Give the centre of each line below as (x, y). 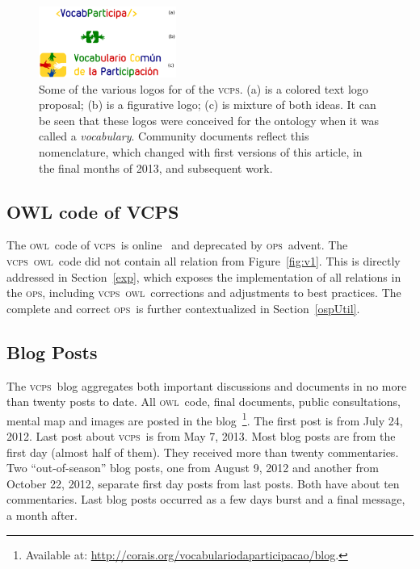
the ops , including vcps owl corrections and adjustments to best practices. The (204, 293)
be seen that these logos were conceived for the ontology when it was (209, 120)
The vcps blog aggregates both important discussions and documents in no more (207, 385)
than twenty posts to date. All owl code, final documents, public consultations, (204, 402)
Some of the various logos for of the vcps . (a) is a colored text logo (204, 88)
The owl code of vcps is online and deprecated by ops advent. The (177, 245)
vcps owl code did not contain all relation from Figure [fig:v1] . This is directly (204, 261)
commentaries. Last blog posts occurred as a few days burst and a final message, (206, 499)
